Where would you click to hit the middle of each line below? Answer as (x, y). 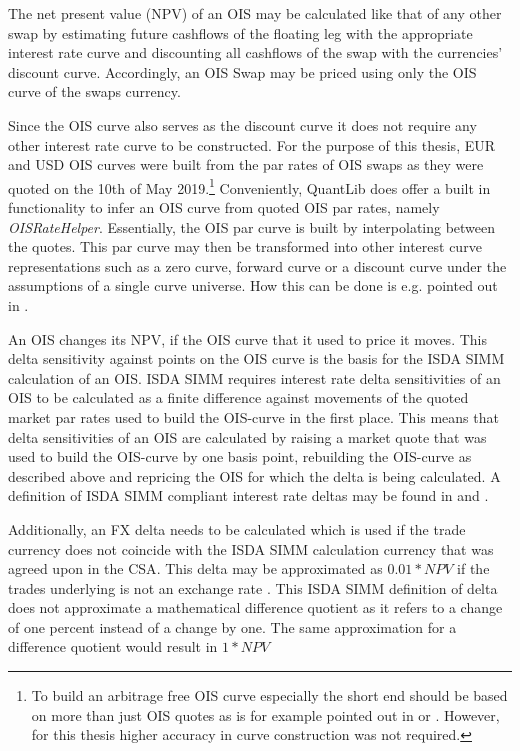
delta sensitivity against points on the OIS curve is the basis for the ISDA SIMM (256, 358)
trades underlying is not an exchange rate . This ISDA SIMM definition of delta (253, 587)
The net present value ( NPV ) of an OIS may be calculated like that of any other (255, 13)
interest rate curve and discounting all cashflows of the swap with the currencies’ (255, 52)
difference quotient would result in (113, 646)
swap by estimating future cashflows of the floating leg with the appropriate (240, 32)
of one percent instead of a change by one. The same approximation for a (232, 626)
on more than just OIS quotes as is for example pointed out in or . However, (265, 714)
